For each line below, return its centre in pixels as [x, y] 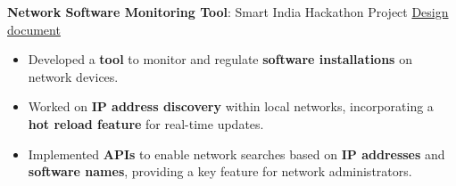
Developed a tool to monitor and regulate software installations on [220, 59]
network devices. [73, 76]
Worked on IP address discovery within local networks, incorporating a [231, 106]
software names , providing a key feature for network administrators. [220, 171]
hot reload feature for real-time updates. [146, 123]
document [34, 29]
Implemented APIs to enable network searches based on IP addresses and [236, 154]
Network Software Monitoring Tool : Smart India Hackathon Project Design [228, 12]
